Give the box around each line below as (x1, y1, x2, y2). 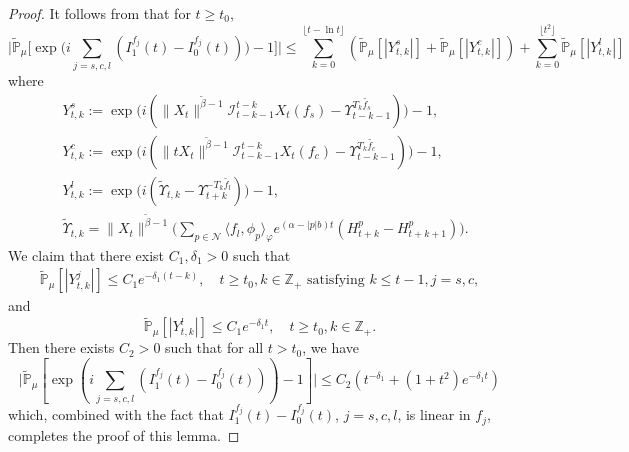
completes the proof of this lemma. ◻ (8, 424, 240, 445)
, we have (302, 337, 360, 358)
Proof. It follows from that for (8, 3, 191, 23)
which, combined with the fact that (8, 404, 224, 425)
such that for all (165, 337, 264, 358)
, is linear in (397, 404, 471, 425)
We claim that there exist (8, 244, 165, 265)
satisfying (307, 273, 365, 288)
